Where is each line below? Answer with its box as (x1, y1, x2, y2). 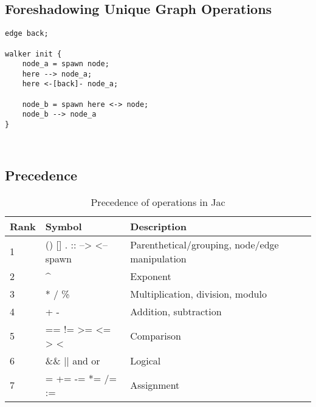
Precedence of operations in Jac (91, 194, 225, 209)
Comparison (130, 329, 181, 343)
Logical (130, 353, 161, 368)
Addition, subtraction (130, 304, 222, 318)
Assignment (130, 378, 180, 392)
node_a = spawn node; (22, 60, 109, 69)
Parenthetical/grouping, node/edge (130, 237, 279, 251)
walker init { (5, 49, 62, 58)
